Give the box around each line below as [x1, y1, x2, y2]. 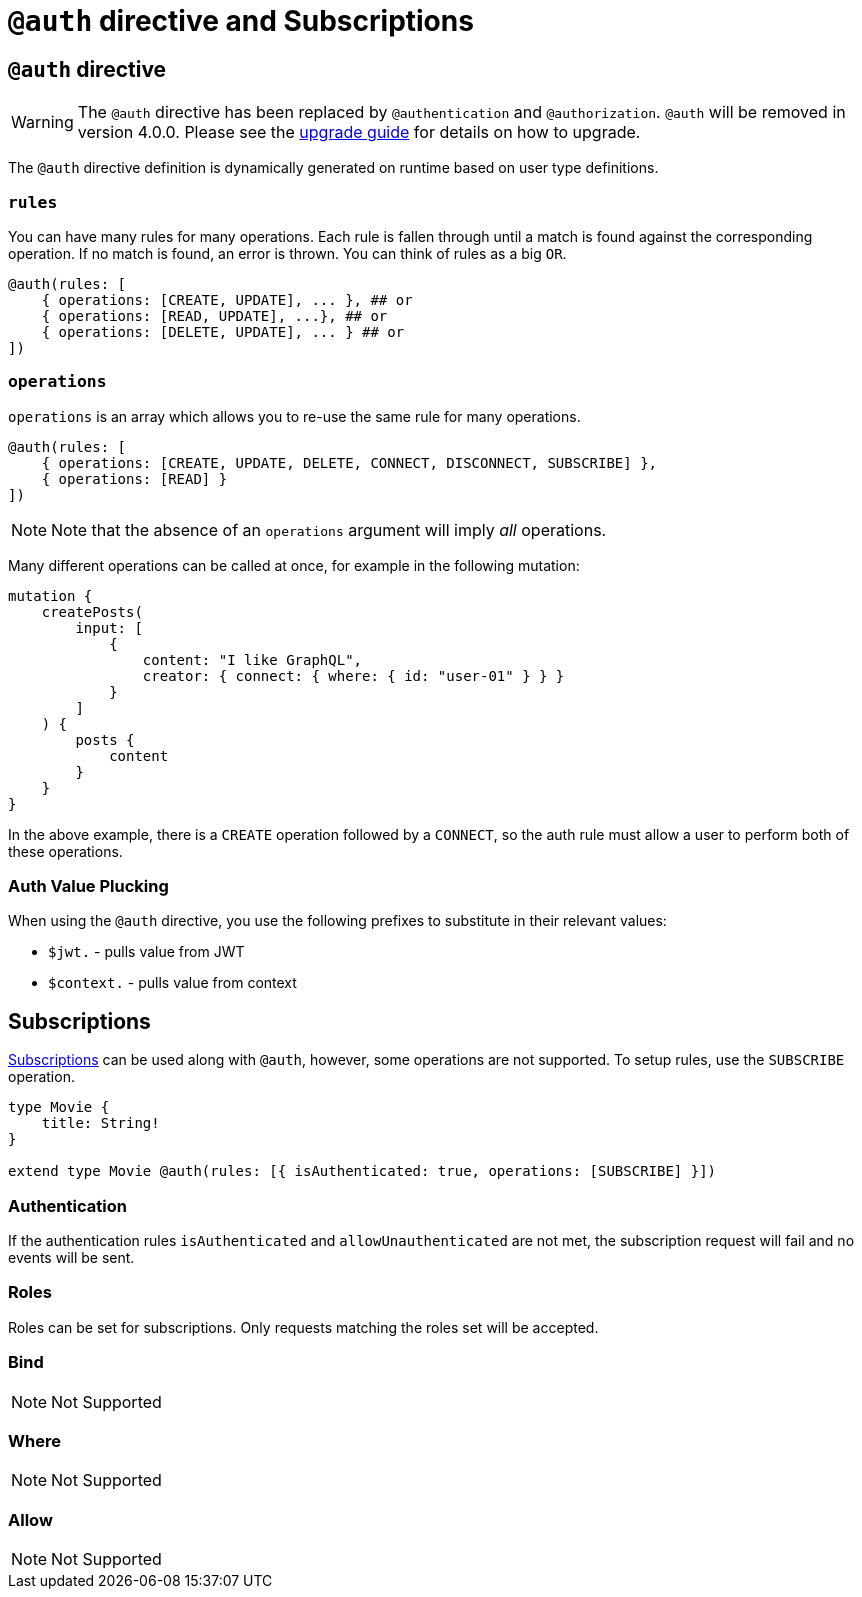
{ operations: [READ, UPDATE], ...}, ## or [41, 307, 388, 324]
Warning [11, 112, 74, 133]
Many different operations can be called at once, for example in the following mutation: [8, 556, 580, 574]
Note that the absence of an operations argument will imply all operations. [51, 519, 607, 540]
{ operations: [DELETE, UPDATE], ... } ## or [41, 323, 405, 340]
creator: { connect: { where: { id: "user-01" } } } [142, 667, 565, 684]
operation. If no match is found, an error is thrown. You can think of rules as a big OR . [8, 244, 567, 262]
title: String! [41, 1115, 160, 1132]
